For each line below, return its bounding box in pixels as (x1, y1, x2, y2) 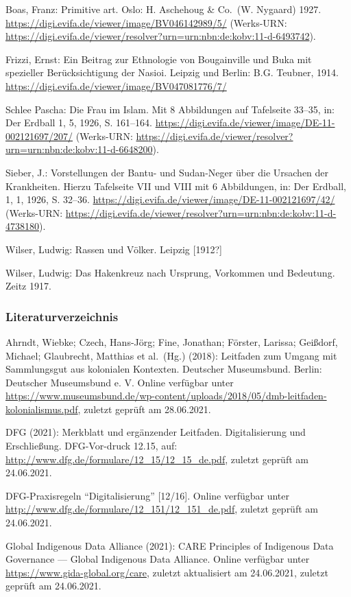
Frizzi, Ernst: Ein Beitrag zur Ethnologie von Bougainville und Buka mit (5, 51, 312, 66)
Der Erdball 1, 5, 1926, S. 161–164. (5, 115, 152, 130)
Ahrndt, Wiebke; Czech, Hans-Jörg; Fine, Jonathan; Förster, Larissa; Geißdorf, (5, 334, 338, 349)
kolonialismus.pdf (5, 401, 78, 416)
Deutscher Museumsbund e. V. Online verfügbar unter (5, 375, 234, 389)
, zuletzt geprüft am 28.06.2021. (77, 401, 211, 416)
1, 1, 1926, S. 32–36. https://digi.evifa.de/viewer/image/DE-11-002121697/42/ (5, 192, 335, 207)
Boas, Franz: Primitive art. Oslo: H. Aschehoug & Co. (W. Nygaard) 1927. (5, 2, 322, 16)
